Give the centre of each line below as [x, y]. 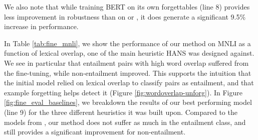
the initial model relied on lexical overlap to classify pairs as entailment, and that [129, 83]
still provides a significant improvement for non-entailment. [95, 132]
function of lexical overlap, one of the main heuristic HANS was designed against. [129, 53]
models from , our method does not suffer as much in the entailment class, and [125, 122]
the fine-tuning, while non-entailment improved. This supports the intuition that [128, 73]
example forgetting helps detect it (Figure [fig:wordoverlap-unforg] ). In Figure [123, 92]
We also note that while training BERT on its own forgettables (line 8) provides [127, 7]
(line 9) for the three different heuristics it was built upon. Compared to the [121, 112]
